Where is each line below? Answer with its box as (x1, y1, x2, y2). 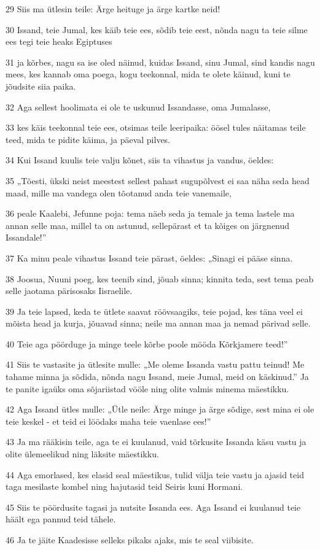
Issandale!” (6, 231, 47, 244)
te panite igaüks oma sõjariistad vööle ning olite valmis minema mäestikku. (6, 382, 289, 395)
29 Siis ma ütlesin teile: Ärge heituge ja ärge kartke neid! (6, 2, 220, 15)
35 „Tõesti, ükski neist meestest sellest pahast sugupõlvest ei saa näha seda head (6, 174, 310, 187)
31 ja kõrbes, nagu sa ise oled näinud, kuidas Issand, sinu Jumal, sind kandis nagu (6, 55, 315, 68)
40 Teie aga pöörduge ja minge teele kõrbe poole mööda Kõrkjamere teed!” (6, 337, 288, 350)
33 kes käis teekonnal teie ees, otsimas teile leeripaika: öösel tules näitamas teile (6, 121, 306, 134)
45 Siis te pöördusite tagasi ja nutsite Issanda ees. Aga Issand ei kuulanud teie (6, 500, 301, 513)
